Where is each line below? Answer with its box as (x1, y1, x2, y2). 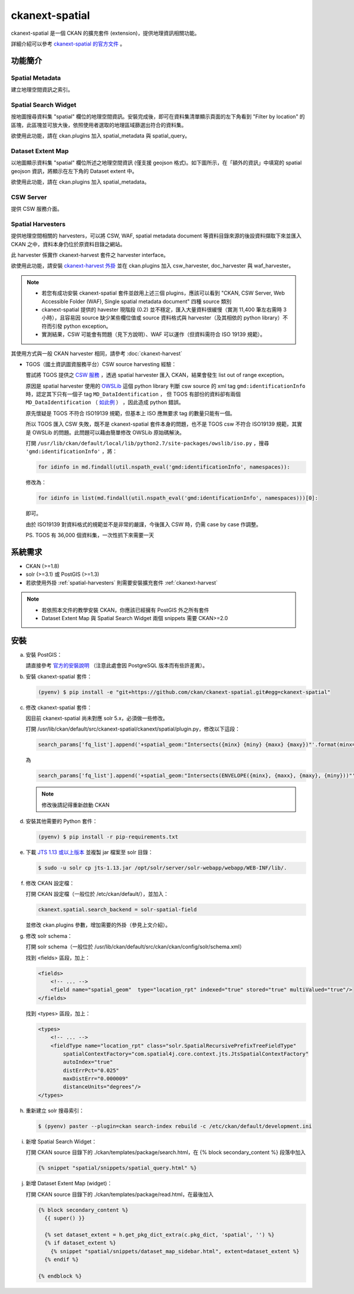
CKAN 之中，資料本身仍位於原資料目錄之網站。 (11, 240, 126, 247)
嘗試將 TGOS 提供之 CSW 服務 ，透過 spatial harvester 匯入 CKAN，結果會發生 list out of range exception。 (25, 371, 287, 379)
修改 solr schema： (25, 932, 73, 939)
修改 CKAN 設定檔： (25, 880, 75, 887)
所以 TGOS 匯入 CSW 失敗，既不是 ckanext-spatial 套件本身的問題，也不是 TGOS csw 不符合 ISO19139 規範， (25, 421, 292, 428)
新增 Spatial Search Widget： (25, 1137, 97, 1145)
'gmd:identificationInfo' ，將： (25, 448, 118, 455)
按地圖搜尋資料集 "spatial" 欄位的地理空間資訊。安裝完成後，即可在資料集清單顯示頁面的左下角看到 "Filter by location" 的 (11, 113, 305, 120)
